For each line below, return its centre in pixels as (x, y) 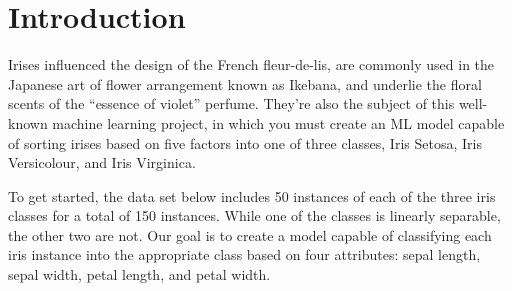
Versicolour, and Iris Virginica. (102, 162)
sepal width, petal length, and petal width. (139, 274)
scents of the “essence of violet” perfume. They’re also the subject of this (231, 103)
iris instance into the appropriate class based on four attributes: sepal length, (244, 254)
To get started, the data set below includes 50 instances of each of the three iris (252, 195)
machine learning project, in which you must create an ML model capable (278, 122)
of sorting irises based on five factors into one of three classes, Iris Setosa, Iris (245, 142)
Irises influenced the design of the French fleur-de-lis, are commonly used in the (251, 64)
